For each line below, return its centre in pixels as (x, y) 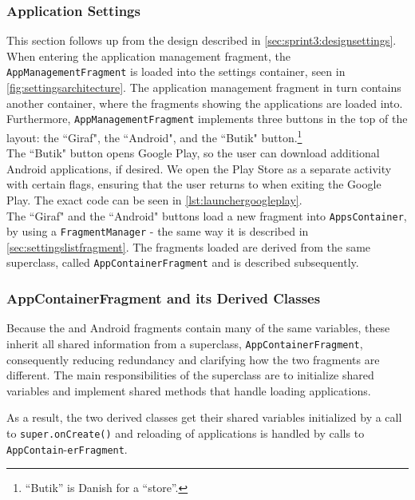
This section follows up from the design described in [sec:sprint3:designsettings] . (202, 40)
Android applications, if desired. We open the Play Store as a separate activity (199, 168)
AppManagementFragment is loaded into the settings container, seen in (176, 71)
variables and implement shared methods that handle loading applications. (189, 390)
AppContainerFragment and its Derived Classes (164, 298)
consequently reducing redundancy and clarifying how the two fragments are (193, 359)
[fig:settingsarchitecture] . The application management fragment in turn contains (204, 87)
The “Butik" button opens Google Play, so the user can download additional (193, 153)
